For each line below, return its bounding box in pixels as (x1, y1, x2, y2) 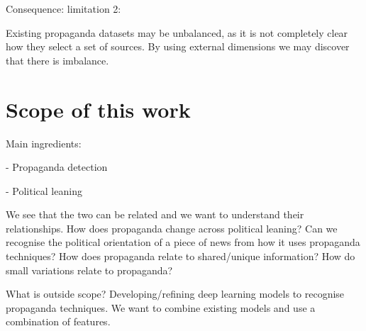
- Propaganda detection (6, 159, 108, 174)
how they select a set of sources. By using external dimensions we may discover (6, 39, 350, 54)
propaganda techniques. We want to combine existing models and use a (6, 300, 316, 315)
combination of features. (6, 314, 111, 329)
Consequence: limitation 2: (6, 1, 121, 16)
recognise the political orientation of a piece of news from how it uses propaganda (6, 235, 360, 249)
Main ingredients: (6, 135, 82, 150)
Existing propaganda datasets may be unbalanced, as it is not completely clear (6, 25, 348, 40)
